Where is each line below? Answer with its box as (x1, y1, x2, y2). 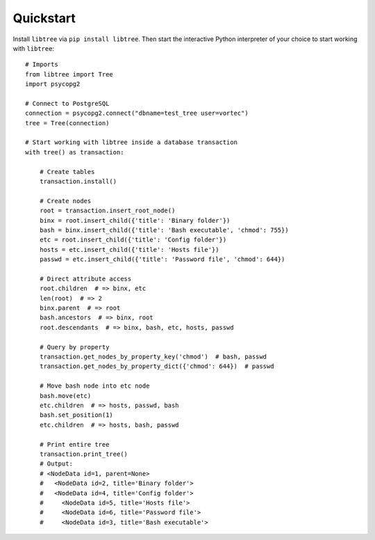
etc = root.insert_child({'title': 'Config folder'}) (39, 236, 227, 244)
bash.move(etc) (39, 392, 92, 399)
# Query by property (39, 343, 110, 351)
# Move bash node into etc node (39, 382, 150, 390)
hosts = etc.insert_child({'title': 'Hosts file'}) (39, 246, 219, 253)
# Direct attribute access (39, 275, 132, 283)
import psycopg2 (25, 80, 81, 88)
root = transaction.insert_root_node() (39, 207, 176, 215)
